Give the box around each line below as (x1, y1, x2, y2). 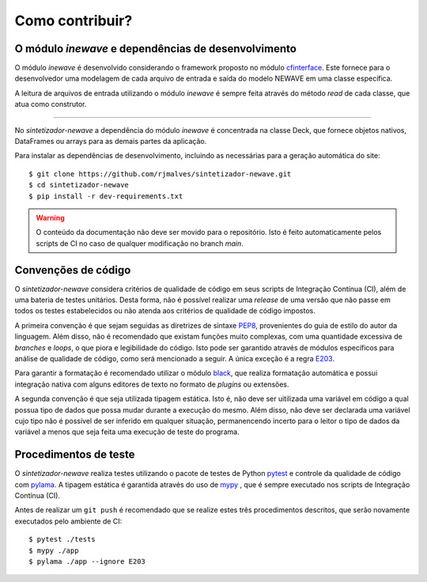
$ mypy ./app (28, 546, 79, 555)
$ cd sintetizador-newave (28, 180, 130, 190)
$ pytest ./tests (28, 535, 96, 544)
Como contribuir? (14, 12, 133, 29)
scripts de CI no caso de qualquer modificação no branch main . (36, 238, 244, 248)
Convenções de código (14, 263, 131, 277)
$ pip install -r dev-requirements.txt (28, 191, 183, 201)
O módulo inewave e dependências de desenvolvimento (14, 42, 297, 55)
